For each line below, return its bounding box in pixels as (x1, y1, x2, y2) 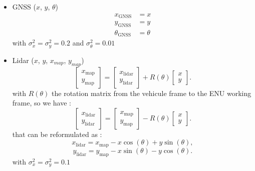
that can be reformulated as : (12, 128, 102, 139)
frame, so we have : (12, 97, 71, 108)
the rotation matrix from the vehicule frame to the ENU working (52, 87, 251, 98)
